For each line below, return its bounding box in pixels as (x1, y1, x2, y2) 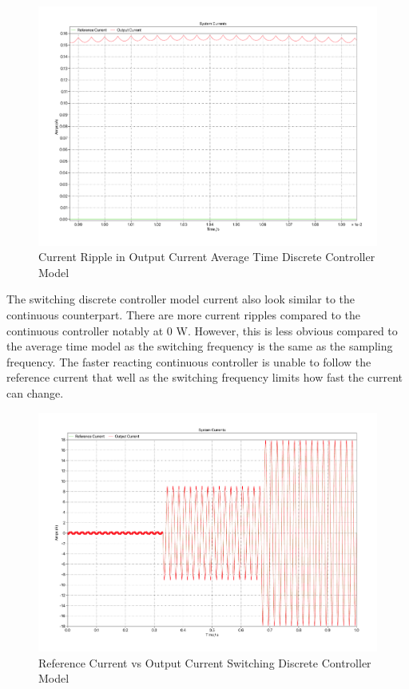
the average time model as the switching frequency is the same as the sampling (6, 338, 393, 354)
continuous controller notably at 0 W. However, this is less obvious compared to (6, 322, 398, 339)
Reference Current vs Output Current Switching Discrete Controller (38, 654, 371, 671)
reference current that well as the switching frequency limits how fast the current (6, 369, 403, 386)
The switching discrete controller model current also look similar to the (6, 291, 355, 307)
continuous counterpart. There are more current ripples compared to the (6, 307, 361, 323)
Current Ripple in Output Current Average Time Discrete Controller (38, 248, 375, 265)
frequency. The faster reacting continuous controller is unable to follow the (6, 353, 371, 370)
